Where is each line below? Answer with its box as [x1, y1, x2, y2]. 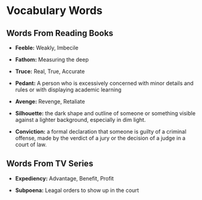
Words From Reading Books [6, 28, 114, 38]
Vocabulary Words [6, 4, 103, 18]
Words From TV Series [6, 159, 94, 169]
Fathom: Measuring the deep [15, 56, 89, 63]
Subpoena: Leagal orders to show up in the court [15, 187, 139, 194]
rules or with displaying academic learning [15, 86, 122, 93]
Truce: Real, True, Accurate [15, 68, 85, 75]
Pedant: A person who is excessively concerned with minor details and [15, 80, 193, 87]
